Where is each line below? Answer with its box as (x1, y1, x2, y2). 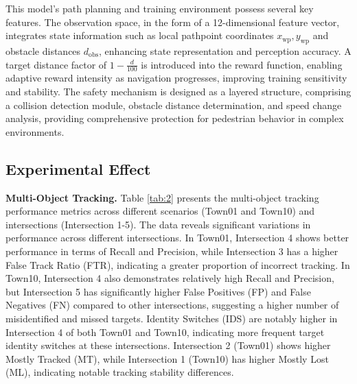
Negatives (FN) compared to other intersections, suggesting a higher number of (5, 298, 339, 312)
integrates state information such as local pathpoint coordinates (5, 28, 274, 43)
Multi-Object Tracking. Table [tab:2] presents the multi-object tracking (5, 190, 319, 204)
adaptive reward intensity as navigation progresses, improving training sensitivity (5, 71, 347, 85)
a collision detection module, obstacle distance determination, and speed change (5, 97, 342, 112)
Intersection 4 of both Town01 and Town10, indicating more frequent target (5, 324, 325, 339)
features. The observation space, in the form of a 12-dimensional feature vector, (5, 14, 340, 29)
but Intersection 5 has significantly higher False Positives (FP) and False (5, 284, 311, 298)
